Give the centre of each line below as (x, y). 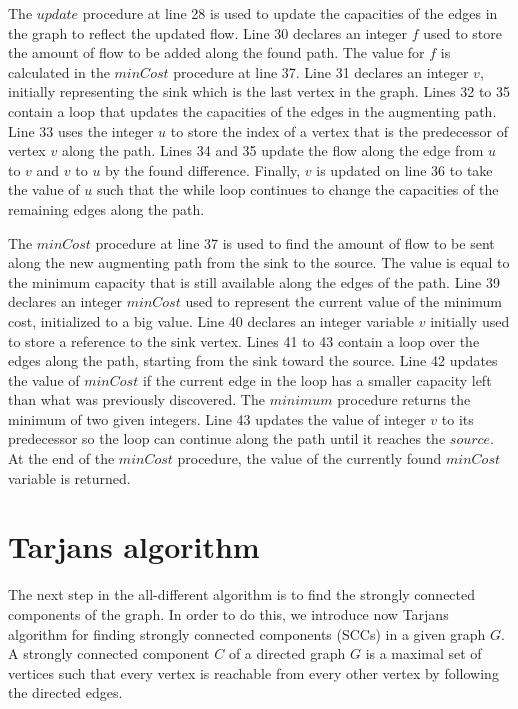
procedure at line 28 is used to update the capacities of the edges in (290, 13)
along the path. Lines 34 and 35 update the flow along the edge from (272, 150)
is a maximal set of (423, 653)
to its (457, 418)
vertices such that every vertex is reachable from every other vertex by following (253, 672)
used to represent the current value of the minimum (343, 301)
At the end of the (61, 458)
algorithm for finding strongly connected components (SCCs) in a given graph (247, 633)
